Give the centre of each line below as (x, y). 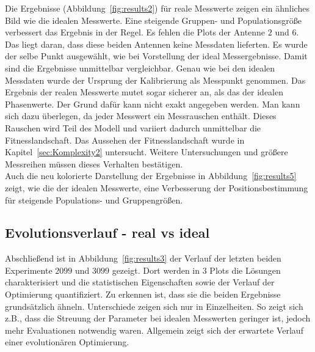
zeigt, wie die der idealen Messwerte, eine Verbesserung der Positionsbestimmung (157, 187)
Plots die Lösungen (245, 270)
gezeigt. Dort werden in (156, 270)
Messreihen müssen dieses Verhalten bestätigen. (94, 163)
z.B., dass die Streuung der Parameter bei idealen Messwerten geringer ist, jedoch (158, 318)
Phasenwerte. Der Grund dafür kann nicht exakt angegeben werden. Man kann (153, 104)
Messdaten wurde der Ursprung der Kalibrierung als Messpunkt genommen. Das (155, 80)
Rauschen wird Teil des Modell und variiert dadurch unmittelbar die (133, 127)
